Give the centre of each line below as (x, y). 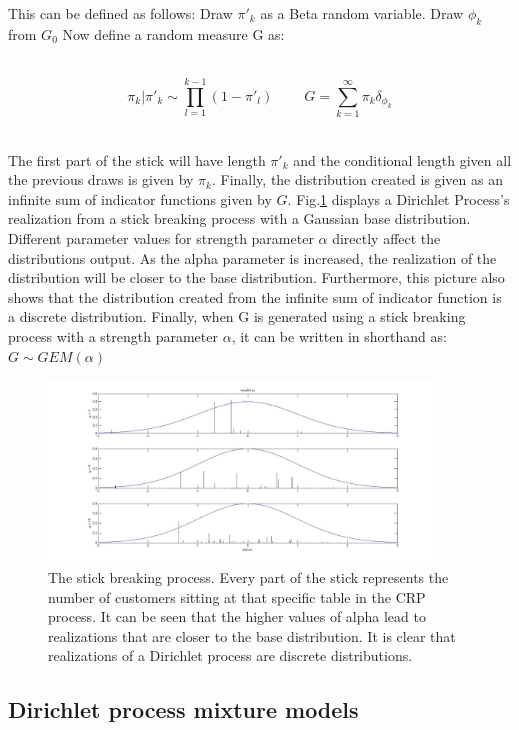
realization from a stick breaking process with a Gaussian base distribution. (239, 218)
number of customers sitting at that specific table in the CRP (237, 596)
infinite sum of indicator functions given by (140, 198)
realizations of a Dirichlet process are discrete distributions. (230, 655)
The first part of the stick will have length (137, 159)
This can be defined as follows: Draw (120, 13)
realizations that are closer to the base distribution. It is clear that (252, 635)
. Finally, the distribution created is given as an (357, 179)
